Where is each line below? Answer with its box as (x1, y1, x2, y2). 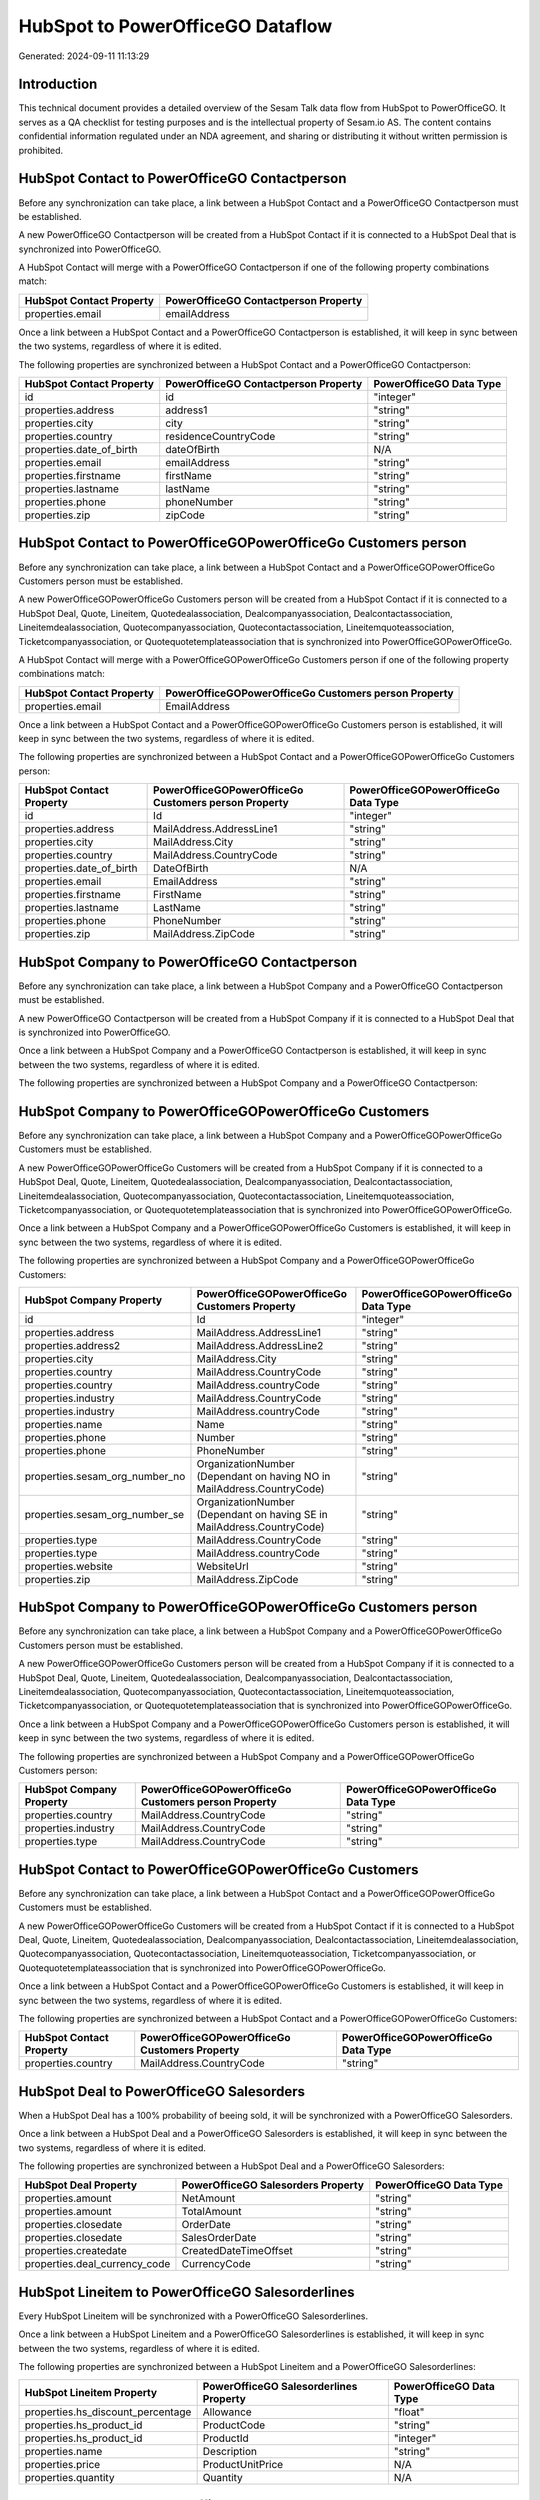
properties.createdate (24, 2244, 127, 2258)
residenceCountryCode (165, 430, 276, 444)
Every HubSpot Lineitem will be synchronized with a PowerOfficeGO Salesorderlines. (18, 2310, 369, 2322)
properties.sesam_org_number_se (24, 1507, 185, 1521)
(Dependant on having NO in (196, 1469, 331, 1483)
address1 (165, 403, 208, 417)
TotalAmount (181, 2205, 242, 2219)
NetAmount (181, 2191, 236, 2205)
